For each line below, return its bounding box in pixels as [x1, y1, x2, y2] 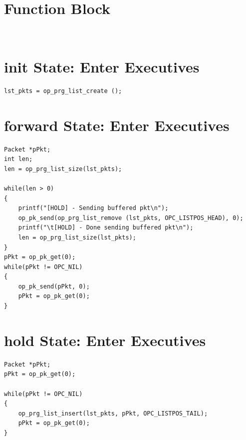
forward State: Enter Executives [4, 114, 230, 135]
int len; [4, 155, 33, 163]
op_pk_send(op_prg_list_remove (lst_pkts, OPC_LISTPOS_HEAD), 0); [18, 214, 244, 221]
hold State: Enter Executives [4, 329, 206, 350]
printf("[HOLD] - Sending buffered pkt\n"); [18, 204, 169, 212]
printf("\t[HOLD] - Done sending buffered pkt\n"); [18, 224, 194, 231]
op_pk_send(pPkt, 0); [18, 282, 90, 290]
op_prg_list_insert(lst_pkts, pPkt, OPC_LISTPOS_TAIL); [18, 409, 208, 417]
